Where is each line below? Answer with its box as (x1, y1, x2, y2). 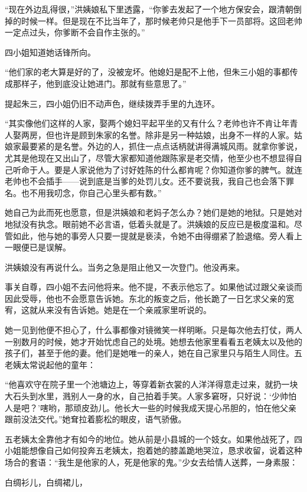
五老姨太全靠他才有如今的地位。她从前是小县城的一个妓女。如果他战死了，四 (5, 432, 302, 445)
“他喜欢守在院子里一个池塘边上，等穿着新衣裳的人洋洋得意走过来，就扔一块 (5, 378, 298, 390)
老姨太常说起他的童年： (5, 358, 96, 370)
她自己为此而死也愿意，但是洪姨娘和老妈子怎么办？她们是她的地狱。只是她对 (5, 206, 302, 219)
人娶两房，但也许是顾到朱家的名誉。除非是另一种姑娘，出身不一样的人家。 (5, 128, 294, 141)
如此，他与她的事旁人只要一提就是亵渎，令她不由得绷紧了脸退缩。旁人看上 (12, 229, 302, 242)
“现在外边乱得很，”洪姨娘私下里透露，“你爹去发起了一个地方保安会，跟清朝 (5, 3, 293, 15)
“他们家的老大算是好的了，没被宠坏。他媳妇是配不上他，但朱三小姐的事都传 (5, 66, 298, 78)
